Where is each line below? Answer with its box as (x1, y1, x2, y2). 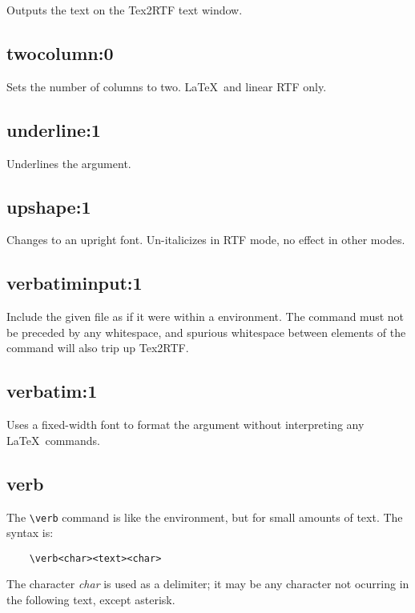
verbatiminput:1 (6, 270, 143, 295)
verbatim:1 (6, 379, 98, 403)
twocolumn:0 (6, 40, 114, 65)
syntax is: (6, 524, 54, 541)
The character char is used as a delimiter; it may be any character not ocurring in (6, 575, 409, 592)
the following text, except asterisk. (6, 591, 175, 608)
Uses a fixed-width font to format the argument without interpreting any (6, 416, 365, 433)
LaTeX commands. (6, 431, 100, 448)
